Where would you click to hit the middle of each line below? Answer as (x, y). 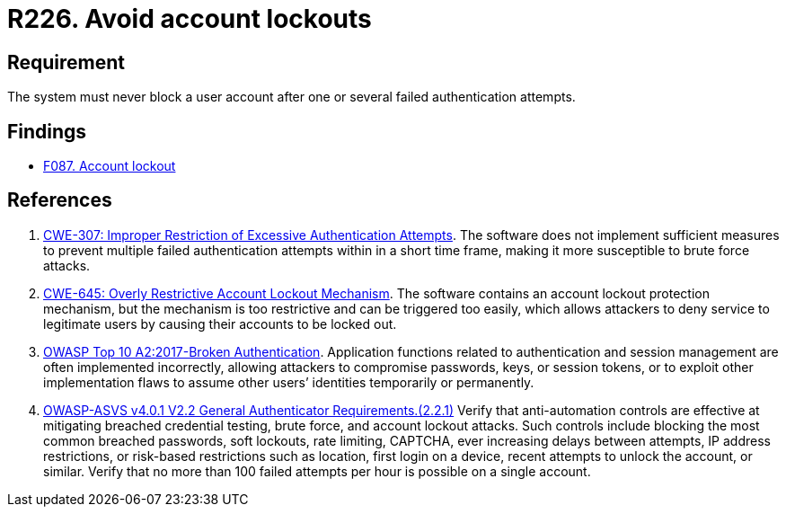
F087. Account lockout (110, 166)
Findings (47, 131)
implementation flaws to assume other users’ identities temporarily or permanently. (289, 382)
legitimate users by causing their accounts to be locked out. (220, 323)
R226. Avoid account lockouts (190, 19)
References (60, 200)
